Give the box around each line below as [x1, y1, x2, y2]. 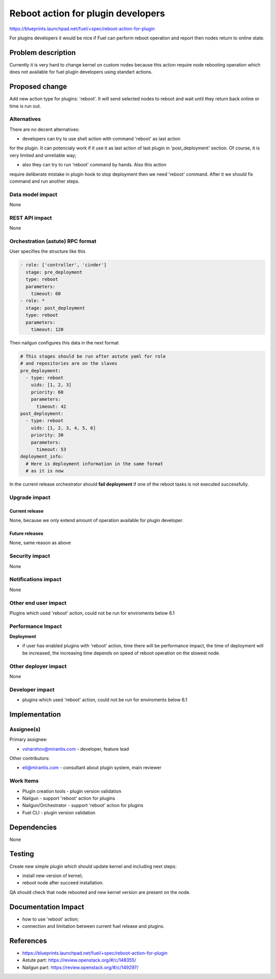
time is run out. [9, 103, 41, 109]
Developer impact [9, 686, 55, 693]
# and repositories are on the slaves [20, 361, 118, 366]
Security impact [9, 553, 51, 560]
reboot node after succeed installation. [22, 880, 104, 886]
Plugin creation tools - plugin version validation [22, 788, 122, 794]
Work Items [9, 777, 39, 785]
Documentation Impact [9, 902, 84, 911]
